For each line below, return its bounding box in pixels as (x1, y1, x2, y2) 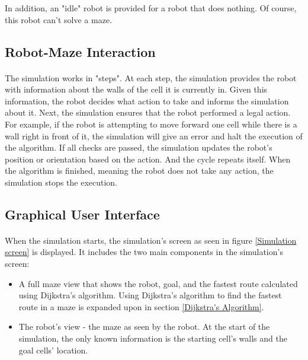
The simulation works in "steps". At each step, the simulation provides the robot (5, 71, 297, 84)
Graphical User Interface (5, 205, 160, 223)
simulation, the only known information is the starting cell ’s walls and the (18, 332, 287, 345)
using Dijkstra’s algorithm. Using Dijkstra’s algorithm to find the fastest (18, 289, 282, 301)
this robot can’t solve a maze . (5, 13, 113, 26)
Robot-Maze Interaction (5, 42, 156, 60)
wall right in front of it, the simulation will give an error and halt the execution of (5, 129, 303, 142)
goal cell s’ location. (18, 343, 88, 356)
